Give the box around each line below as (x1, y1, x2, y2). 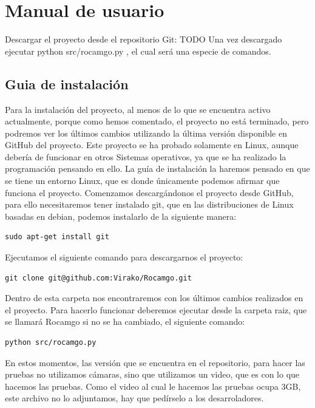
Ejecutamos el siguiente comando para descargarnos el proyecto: (5, 251, 243, 263)
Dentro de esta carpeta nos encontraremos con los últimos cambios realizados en (5, 291, 303, 304)
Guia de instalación (5, 74, 129, 93)
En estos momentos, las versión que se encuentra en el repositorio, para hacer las (5, 356, 305, 369)
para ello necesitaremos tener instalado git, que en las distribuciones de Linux (5, 198, 294, 211)
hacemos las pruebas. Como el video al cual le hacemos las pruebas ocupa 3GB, (5, 379, 301, 392)
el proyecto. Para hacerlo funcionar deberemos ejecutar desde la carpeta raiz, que (5, 303, 307, 316)
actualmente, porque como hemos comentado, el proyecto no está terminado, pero (5, 115, 309, 127)
